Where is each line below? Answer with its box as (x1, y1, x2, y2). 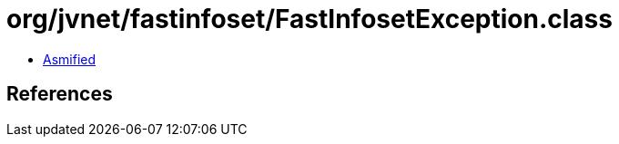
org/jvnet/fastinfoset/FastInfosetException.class (6, 4, 613, 34)
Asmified (43, 51, 96, 67)
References (6, 82, 113, 106)
